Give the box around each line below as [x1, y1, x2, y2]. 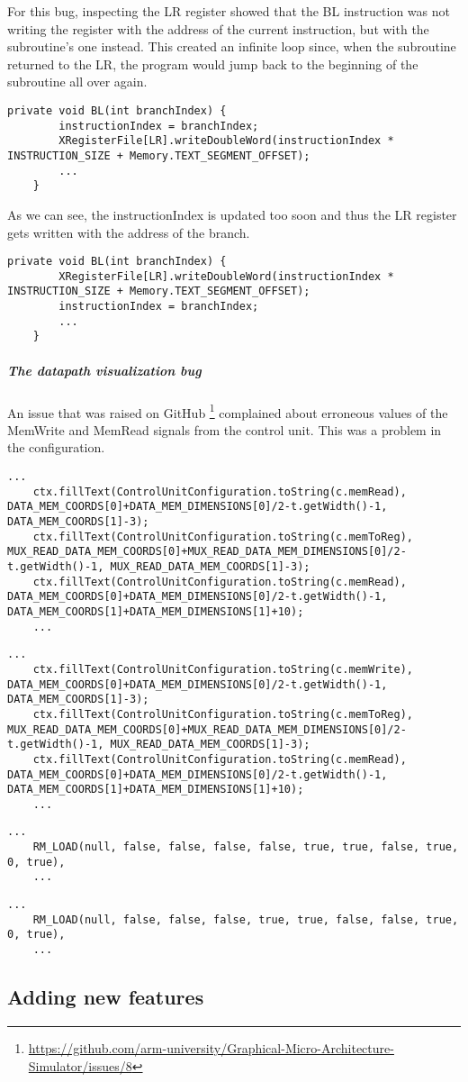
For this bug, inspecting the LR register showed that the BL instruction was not [7, 2, 450, 20]
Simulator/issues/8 [28, 1056, 132, 1075]
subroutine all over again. [7, 72, 148, 91]
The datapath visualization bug [7, 360, 202, 379]
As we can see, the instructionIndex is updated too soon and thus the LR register [7, 205, 457, 223]
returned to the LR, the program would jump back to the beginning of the [7, 54, 418, 73]
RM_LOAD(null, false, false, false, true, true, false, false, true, [32, 913, 459, 926]
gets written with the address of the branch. [7, 223, 250, 241]
